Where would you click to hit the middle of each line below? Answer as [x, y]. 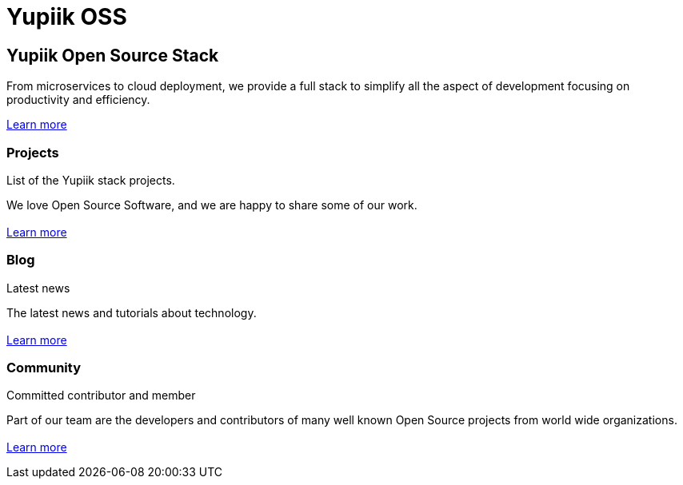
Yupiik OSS [67, 17]
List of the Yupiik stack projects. [91, 180]
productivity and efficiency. [78, 100]
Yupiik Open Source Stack [113, 55]
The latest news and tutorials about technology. [132, 312]
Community [44, 368]
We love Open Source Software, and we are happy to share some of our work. [212, 205]
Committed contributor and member [101, 396]
